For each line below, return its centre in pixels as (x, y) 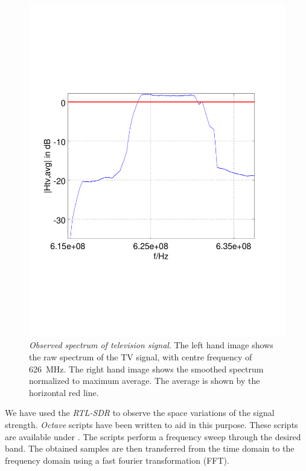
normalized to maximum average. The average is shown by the (145, 381)
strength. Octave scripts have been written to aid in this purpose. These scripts (151, 425)
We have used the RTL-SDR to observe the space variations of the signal (140, 413)
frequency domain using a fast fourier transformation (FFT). (117, 460)
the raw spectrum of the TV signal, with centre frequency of (141, 357)
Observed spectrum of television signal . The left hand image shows (151, 345)
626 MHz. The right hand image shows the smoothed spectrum (146, 369)
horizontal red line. (64, 392)
